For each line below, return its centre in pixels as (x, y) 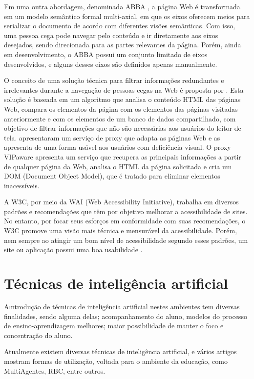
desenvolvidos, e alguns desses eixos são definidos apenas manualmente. (111, 64)
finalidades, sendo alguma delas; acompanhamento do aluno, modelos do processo (126, 316)
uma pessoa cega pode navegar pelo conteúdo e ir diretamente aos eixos (111, 35)
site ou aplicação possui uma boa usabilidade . (73, 249)
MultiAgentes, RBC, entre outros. (55, 370)
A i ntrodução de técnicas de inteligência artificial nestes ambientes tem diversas (122, 306)
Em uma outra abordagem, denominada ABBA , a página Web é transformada (122, 6)
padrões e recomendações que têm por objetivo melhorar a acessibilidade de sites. (126, 211)
